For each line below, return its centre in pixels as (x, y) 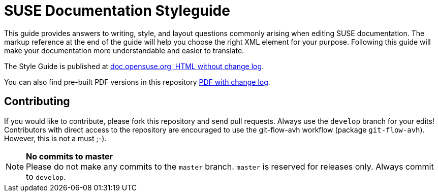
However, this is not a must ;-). (55, 138)
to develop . (46, 176)
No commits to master (70, 156)
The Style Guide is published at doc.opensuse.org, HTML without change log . (134, 66)
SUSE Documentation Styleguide (117, 11)
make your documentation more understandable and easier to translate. (124, 50)
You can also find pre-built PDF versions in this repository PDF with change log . (137, 82)
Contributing (37, 102)
